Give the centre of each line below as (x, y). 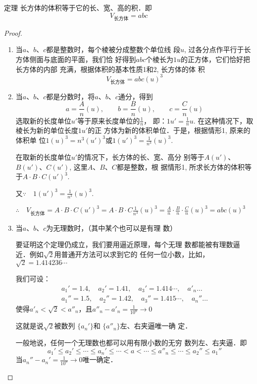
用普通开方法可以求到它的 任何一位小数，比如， (132, 254)
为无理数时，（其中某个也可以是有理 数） (111, 227)
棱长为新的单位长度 (47, 130)
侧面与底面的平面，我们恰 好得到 (83, 59)
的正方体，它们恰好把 (215, 59)
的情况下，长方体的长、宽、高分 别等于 (141, 157)
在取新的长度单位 (43, 157)
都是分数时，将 (71, 96)
